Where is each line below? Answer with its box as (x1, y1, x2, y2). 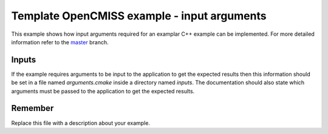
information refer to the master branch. (11, 38, 109, 45)
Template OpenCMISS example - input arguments (11, 9, 267, 22)
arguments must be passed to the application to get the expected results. (11, 87, 195, 95)
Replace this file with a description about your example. (11, 119, 150, 127)
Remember (11, 103, 54, 113)
